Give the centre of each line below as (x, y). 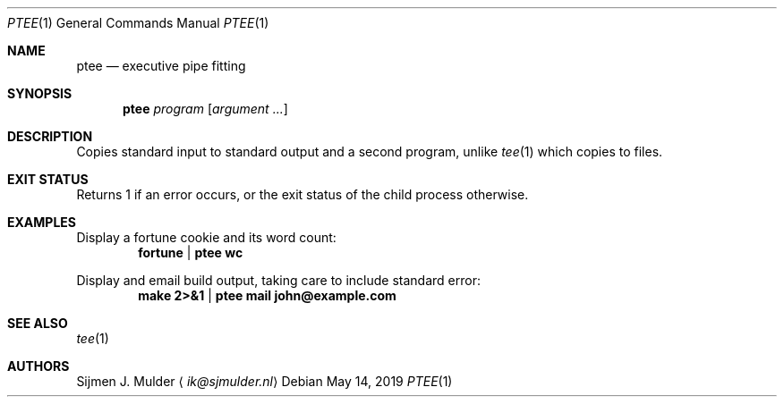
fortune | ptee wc (191, 252)
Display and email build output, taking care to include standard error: (278, 280)
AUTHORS (38, 366)
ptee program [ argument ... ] (205, 109)
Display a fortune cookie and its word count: (206, 237)
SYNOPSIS (40, 93)
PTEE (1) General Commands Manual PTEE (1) (138, 23)
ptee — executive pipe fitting (161, 66)
